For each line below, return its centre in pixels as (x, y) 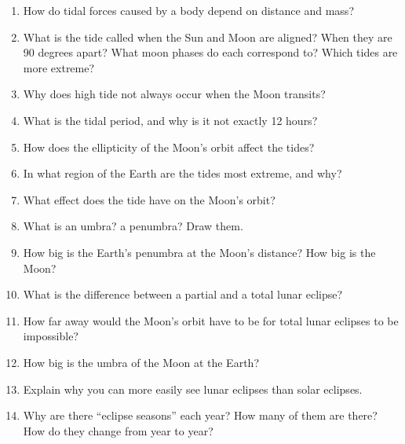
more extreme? (59, 67)
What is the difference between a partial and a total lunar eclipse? (183, 294)
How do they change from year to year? (118, 430)
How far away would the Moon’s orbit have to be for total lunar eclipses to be (211, 320)
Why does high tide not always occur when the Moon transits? (174, 94)
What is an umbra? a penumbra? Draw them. (133, 226)
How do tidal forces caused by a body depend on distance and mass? (188, 10)
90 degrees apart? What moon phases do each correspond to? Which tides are (210, 52)
